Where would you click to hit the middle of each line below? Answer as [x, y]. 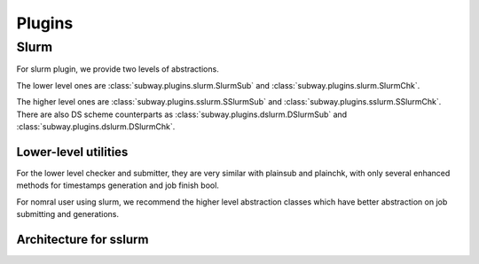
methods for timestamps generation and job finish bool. [118, 185]
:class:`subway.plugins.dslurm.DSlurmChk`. [96, 126]
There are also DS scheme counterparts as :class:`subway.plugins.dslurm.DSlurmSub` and [182, 114]
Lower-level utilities [72, 152]
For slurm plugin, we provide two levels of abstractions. [118, 69]
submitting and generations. [68, 214]
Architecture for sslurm [82, 239]
